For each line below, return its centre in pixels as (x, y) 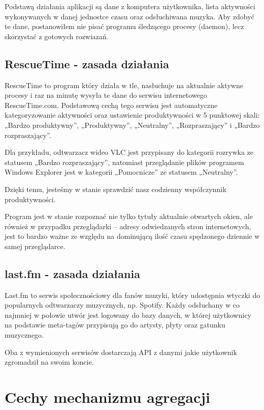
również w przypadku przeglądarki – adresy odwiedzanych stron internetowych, (128, 226)
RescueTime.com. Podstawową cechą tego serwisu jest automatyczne (111, 105)
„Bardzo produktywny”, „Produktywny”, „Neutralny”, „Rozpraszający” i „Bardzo (132, 125)
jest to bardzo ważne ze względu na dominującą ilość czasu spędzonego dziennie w (132, 236)
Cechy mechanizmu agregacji (107, 397)
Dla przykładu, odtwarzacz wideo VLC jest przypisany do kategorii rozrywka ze (129, 152)
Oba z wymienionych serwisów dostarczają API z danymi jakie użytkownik (121, 352)
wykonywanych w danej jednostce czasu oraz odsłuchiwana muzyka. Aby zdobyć (129, 16)
